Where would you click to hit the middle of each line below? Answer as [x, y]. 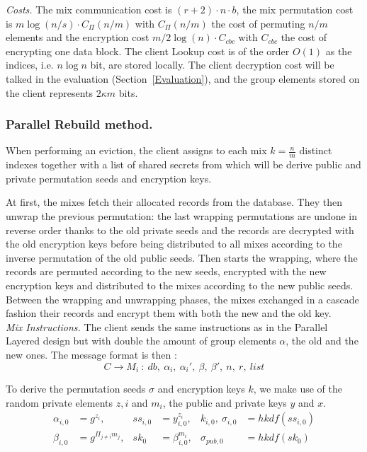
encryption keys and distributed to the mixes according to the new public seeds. [180, 285]
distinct [316, 150]
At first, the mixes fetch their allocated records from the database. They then [174, 202]
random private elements [60, 402]
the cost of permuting [258, 23]
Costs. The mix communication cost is [89, 9]
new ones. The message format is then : [91, 354]
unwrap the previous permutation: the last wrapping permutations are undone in [181, 215]
